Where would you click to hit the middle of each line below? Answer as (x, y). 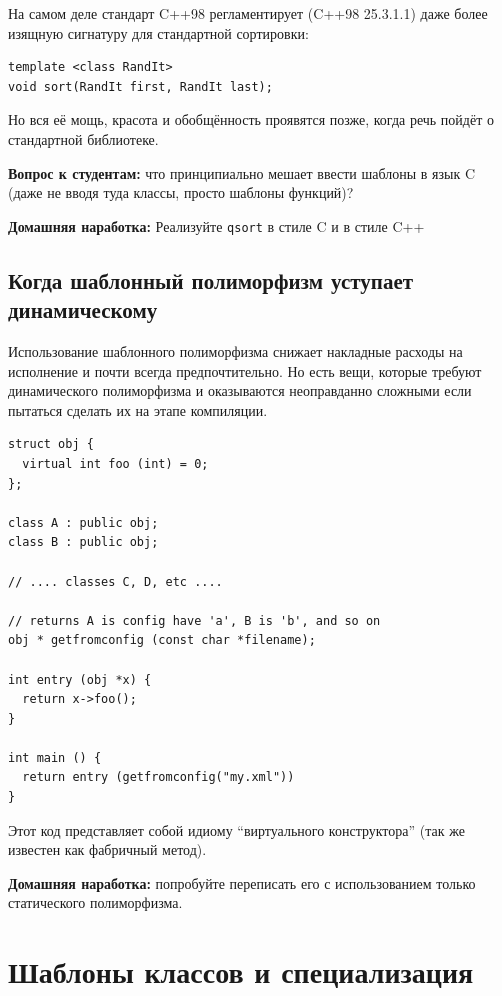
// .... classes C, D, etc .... (115, 581)
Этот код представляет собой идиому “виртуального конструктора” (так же (236, 829)
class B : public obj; (83, 542)
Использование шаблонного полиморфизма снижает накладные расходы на (235, 351)
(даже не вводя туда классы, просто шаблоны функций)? (181, 192)
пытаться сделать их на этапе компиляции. (138, 409)
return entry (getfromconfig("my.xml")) (158, 777)
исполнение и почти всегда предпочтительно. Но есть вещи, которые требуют (245, 370)
